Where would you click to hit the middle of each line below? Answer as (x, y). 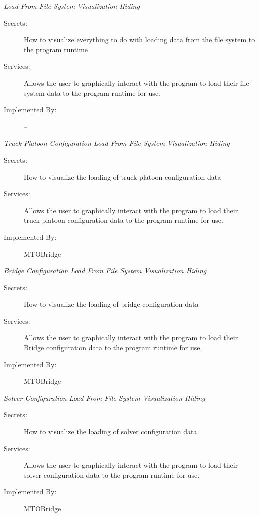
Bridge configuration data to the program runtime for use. (113, 348)
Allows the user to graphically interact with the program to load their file (137, 83)
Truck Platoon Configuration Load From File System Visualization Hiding (117, 143)
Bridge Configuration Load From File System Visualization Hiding (105, 271)
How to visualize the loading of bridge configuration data (111, 304)
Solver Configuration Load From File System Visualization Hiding (105, 398)
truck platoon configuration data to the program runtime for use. (124, 220)
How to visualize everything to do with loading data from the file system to (140, 40)
